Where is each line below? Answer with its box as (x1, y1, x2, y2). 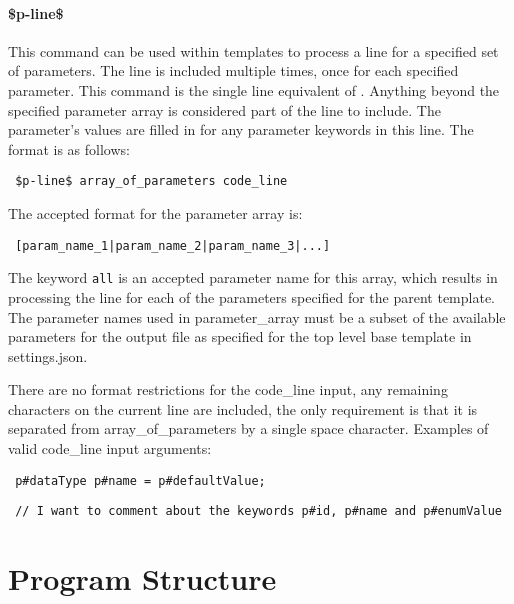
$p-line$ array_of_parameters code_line (15, 174, 288, 189)
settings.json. (8, 345, 88, 366)
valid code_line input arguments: (8, 438, 212, 459)
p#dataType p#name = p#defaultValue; (15, 473, 266, 488)
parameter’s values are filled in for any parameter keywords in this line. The (8, 119, 474, 140)
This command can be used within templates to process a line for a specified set (8, 40, 499, 61)
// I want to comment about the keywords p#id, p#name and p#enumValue (15, 504, 502, 519)
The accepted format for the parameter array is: (8, 203, 303, 224)
